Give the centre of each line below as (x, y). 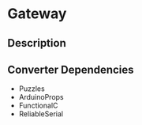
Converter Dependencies (71, 69)
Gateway (37, 14)
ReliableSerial (41, 114)
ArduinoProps (41, 97)
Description (37, 43)
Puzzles (32, 89)
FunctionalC (38, 106)
